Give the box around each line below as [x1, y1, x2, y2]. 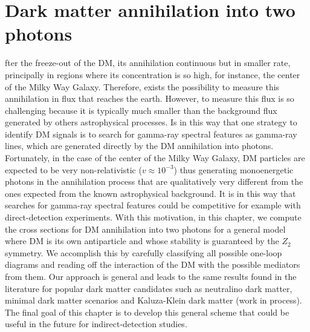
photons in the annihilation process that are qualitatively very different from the [5, 175, 303, 188]
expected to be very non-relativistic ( [5, 163, 142, 176]
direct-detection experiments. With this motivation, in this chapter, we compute [5, 211, 302, 224]
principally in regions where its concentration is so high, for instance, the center [5, 68, 300, 81]
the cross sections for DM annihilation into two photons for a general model [5, 222, 286, 235]
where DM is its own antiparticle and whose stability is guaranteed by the [5, 234, 279, 247]
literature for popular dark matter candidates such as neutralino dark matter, [5, 282, 292, 294]
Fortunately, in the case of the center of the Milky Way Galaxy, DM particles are [5, 151, 305, 164]
